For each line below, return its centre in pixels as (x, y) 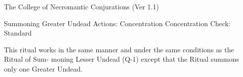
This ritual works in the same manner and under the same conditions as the (119, 49)
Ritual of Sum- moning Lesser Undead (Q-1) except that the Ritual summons (121, 59)
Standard (18, 33)
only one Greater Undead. (43, 68)
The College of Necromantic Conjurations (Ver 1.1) (81, 6)
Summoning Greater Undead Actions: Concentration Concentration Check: (117, 23)
